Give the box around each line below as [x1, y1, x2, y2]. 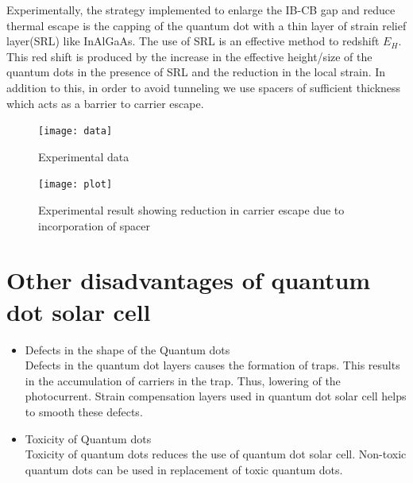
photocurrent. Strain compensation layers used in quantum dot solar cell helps [25, 388, 407, 404]
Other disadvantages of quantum [6, 264, 371, 296]
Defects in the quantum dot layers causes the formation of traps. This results [25, 357, 400, 373]
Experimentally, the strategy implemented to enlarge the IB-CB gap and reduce [6, 2, 396, 17]
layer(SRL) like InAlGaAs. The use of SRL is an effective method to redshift [6, 33, 380, 49]
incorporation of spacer [38, 217, 150, 234]
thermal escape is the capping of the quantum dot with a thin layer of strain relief [6, 17, 407, 33]
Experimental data [38, 148, 129, 164]
